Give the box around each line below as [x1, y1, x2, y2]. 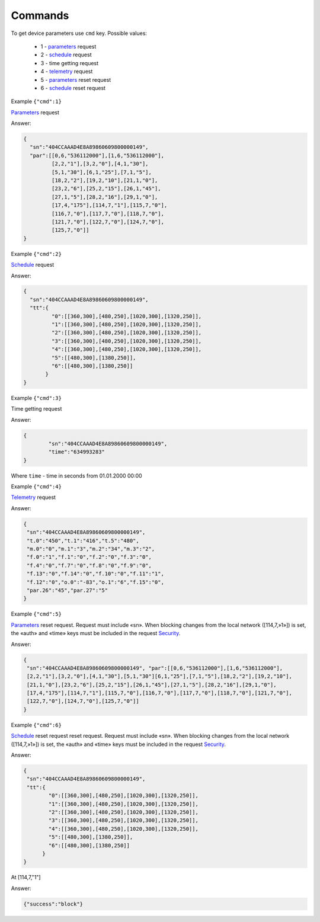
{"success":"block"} [23, 901, 83, 907]
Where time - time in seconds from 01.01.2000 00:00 [11, 472, 142, 479]
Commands [11, 9, 69, 22]
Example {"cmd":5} [11, 610, 62, 617]
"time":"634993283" [48, 449, 105, 456]
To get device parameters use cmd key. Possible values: [11, 30, 148, 37]
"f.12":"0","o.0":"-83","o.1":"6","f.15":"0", [27, 578, 164, 585]
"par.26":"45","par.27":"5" [27, 587, 108, 594]
